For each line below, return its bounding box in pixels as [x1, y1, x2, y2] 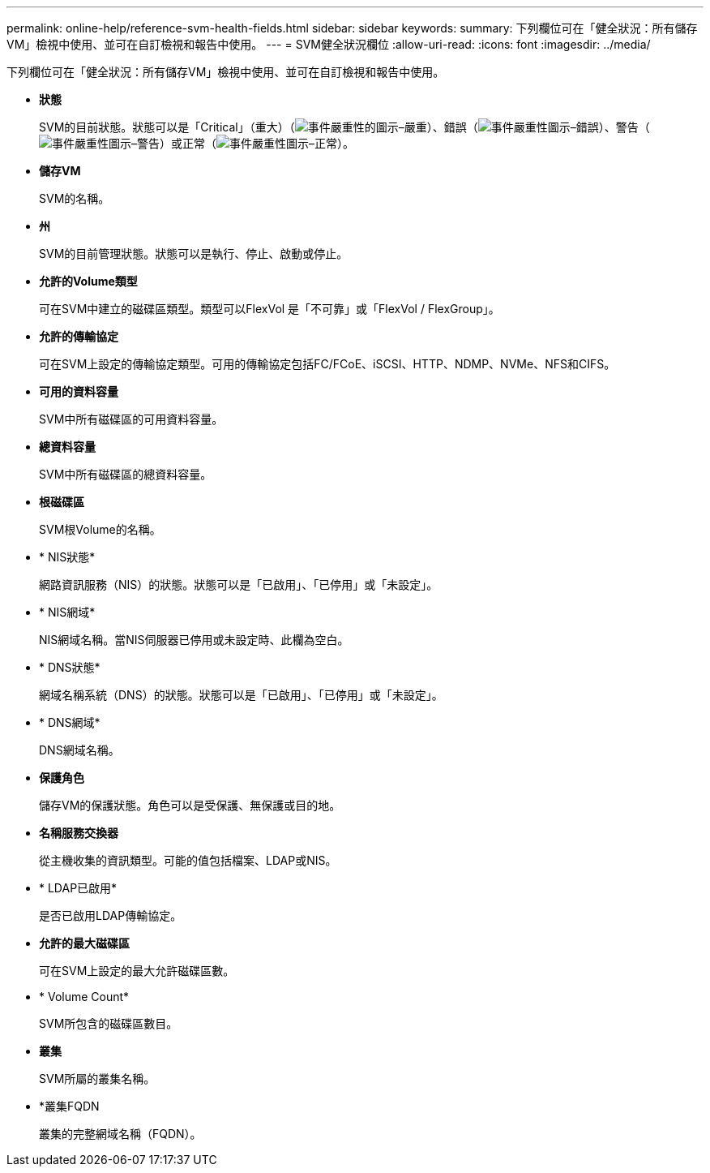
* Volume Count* [39, 990, 130, 1003]
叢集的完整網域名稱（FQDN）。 [39, 1127, 202, 1141]
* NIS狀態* [39, 550, 96, 564]
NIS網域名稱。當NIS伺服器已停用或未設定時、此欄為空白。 [39, 633, 349, 647]
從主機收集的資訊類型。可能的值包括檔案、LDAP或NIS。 [39, 853, 337, 867]
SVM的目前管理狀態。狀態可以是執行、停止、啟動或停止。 [39, 247, 349, 260]
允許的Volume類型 [39, 274, 138, 288]
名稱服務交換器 [39, 826, 118, 840]
